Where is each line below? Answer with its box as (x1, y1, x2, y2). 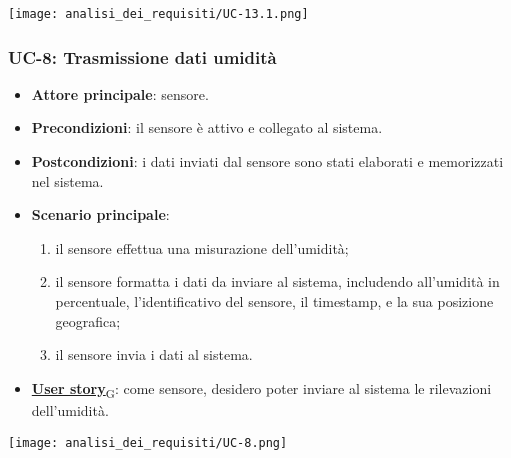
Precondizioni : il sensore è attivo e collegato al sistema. (31, 117, 383, 138)
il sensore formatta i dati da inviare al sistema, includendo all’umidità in (55, 271, 500, 292)
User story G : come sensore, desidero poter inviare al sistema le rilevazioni (31, 377, 492, 401)
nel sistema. (31, 170, 104, 191)
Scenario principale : (31, 204, 170, 225)
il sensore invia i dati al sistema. (55, 344, 253, 365)
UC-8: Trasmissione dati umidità (8, 44, 277, 69)
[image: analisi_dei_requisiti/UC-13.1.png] (8, 7, 309, 21)
